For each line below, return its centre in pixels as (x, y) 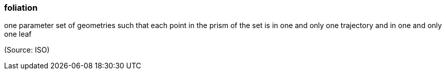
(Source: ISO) (27, 50)
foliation (21, 8)
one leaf (18, 34)
